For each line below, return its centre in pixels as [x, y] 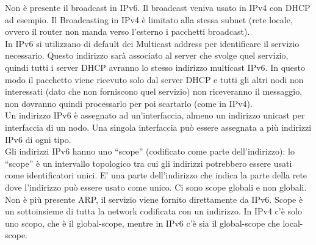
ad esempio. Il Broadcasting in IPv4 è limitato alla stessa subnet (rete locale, [149, 19]
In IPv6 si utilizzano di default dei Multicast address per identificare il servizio [152, 43]
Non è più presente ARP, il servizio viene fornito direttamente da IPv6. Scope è [154, 199]
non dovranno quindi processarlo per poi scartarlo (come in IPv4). [129, 103]
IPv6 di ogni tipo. [38, 139]
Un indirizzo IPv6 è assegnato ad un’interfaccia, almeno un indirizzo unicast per [155, 115]
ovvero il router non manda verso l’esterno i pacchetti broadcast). [127, 31]
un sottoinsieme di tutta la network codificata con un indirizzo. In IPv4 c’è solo [154, 211]
